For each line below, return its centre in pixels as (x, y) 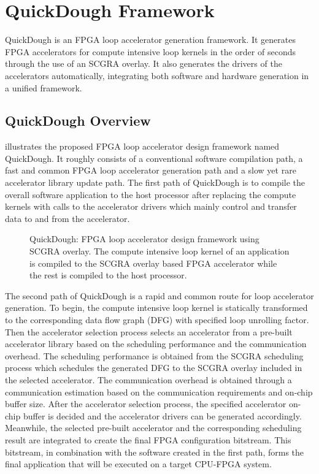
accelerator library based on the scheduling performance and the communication (156, 344)
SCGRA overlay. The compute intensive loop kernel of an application (159, 251)
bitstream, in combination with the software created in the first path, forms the (155, 452)
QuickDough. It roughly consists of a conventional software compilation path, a (154, 158)
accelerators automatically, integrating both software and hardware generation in (157, 75)
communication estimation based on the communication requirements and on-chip (159, 392)
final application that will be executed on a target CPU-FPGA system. (138, 464)
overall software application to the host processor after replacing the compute (151, 194)
